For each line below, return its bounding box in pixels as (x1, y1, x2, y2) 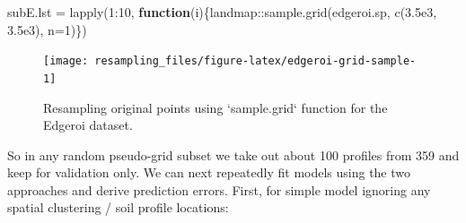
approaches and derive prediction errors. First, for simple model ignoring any (7, 180, 431, 199)
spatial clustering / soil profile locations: (7, 198, 229, 217)
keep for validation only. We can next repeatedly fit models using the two (7, 163, 411, 182)
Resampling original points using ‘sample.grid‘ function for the (43, 98, 388, 116)
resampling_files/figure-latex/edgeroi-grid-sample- (94, 55, 417, 68)
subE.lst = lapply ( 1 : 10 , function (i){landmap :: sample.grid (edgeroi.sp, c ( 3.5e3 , (7, 3, 437, 21)
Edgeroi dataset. (43, 116, 133, 134)
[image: (43, 55, 89, 68)
